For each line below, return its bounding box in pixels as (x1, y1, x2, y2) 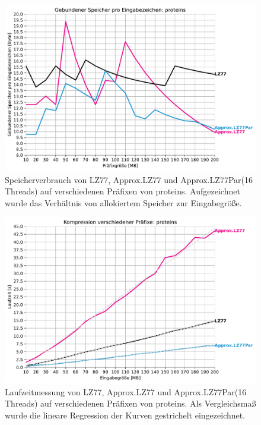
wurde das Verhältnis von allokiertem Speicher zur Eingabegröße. (5, 196, 242, 209)
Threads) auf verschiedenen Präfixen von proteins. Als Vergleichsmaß (5, 397, 256, 410)
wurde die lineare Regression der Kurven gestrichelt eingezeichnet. (5, 408, 246, 421)
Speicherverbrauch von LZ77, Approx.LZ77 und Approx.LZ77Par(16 (5, 173, 253, 185)
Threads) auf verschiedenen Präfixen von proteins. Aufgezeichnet (5, 185, 240, 197)
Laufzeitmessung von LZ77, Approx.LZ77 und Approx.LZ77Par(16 (5, 385, 247, 398)
